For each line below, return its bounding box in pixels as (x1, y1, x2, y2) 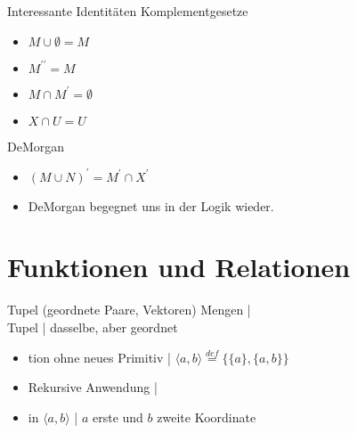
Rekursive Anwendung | (28, 378, 158, 396)
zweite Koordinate (157, 407, 256, 426)
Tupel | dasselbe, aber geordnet (7, 318, 178, 336)
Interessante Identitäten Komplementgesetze (7, 2, 248, 20)
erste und (93, 407, 143, 426)
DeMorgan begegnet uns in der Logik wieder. (28, 196, 274, 215)
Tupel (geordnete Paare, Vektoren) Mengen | (7, 300, 251, 319)
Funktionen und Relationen (7, 249, 351, 285)
